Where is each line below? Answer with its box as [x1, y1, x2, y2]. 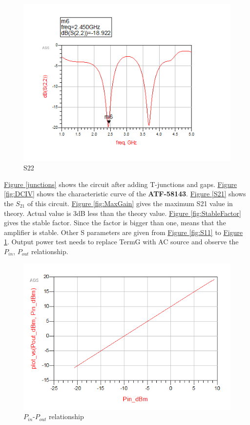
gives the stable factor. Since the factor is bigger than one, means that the [4, 217, 226, 228]
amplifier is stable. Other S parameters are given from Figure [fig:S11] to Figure [4, 227, 243, 237]
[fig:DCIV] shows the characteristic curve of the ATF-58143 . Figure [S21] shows [4, 189, 246, 199]
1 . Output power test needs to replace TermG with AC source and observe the [4, 236, 239, 247]
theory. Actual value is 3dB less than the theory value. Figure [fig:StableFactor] [4, 208, 241, 218]
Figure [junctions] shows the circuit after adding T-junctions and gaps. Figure [4, 179, 237, 189]
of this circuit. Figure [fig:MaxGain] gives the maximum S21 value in [27, 198, 233, 208]
